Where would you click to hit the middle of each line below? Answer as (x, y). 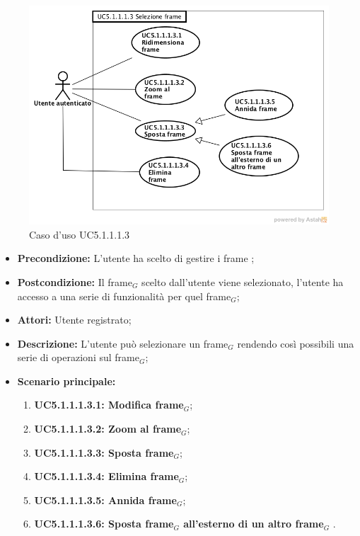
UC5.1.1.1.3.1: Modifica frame (109, 405)
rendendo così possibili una (296, 343)
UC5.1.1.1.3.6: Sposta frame (104, 524)
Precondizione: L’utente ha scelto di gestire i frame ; (136, 258)
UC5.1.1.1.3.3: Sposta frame (104, 452)
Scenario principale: (66, 381)
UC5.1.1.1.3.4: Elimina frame (106, 476)
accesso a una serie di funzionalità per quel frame (124, 296)
